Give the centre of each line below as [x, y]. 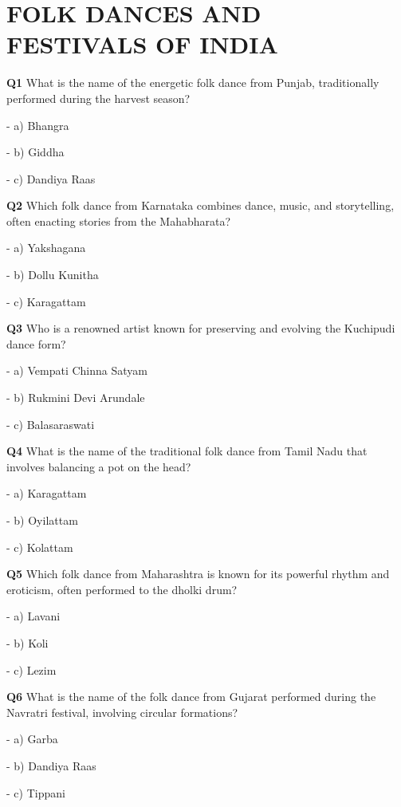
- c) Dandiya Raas [51, 178]
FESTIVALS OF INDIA [142, 44]
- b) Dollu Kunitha [53, 275]
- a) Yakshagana [46, 248]
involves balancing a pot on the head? [99, 466]
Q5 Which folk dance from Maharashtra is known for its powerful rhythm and [198, 574]
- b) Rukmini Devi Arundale [76, 398]
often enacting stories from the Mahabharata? [119, 220]
